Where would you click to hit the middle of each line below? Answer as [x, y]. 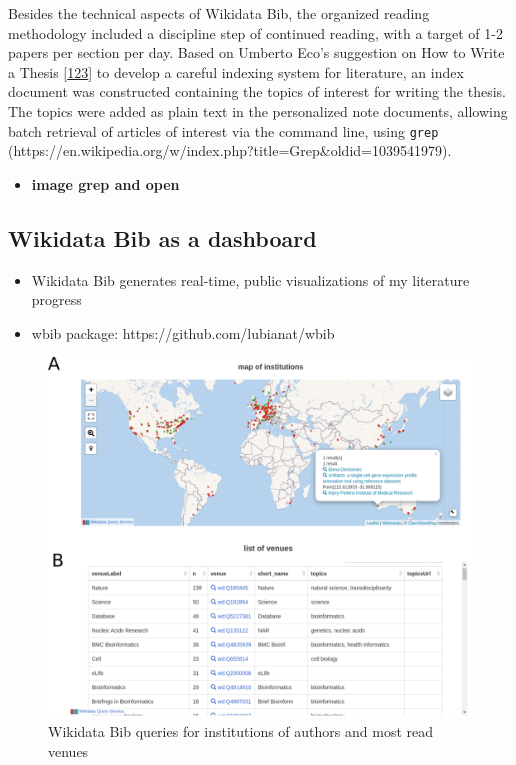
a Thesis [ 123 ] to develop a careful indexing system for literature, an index [236, 71]
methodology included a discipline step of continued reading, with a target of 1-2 [255, 32]
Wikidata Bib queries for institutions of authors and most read [240, 731]
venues [68, 750]
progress [56, 299]
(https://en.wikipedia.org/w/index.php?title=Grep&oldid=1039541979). [230, 150]
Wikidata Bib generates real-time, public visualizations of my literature [250, 279]
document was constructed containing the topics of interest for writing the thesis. [257, 91]
